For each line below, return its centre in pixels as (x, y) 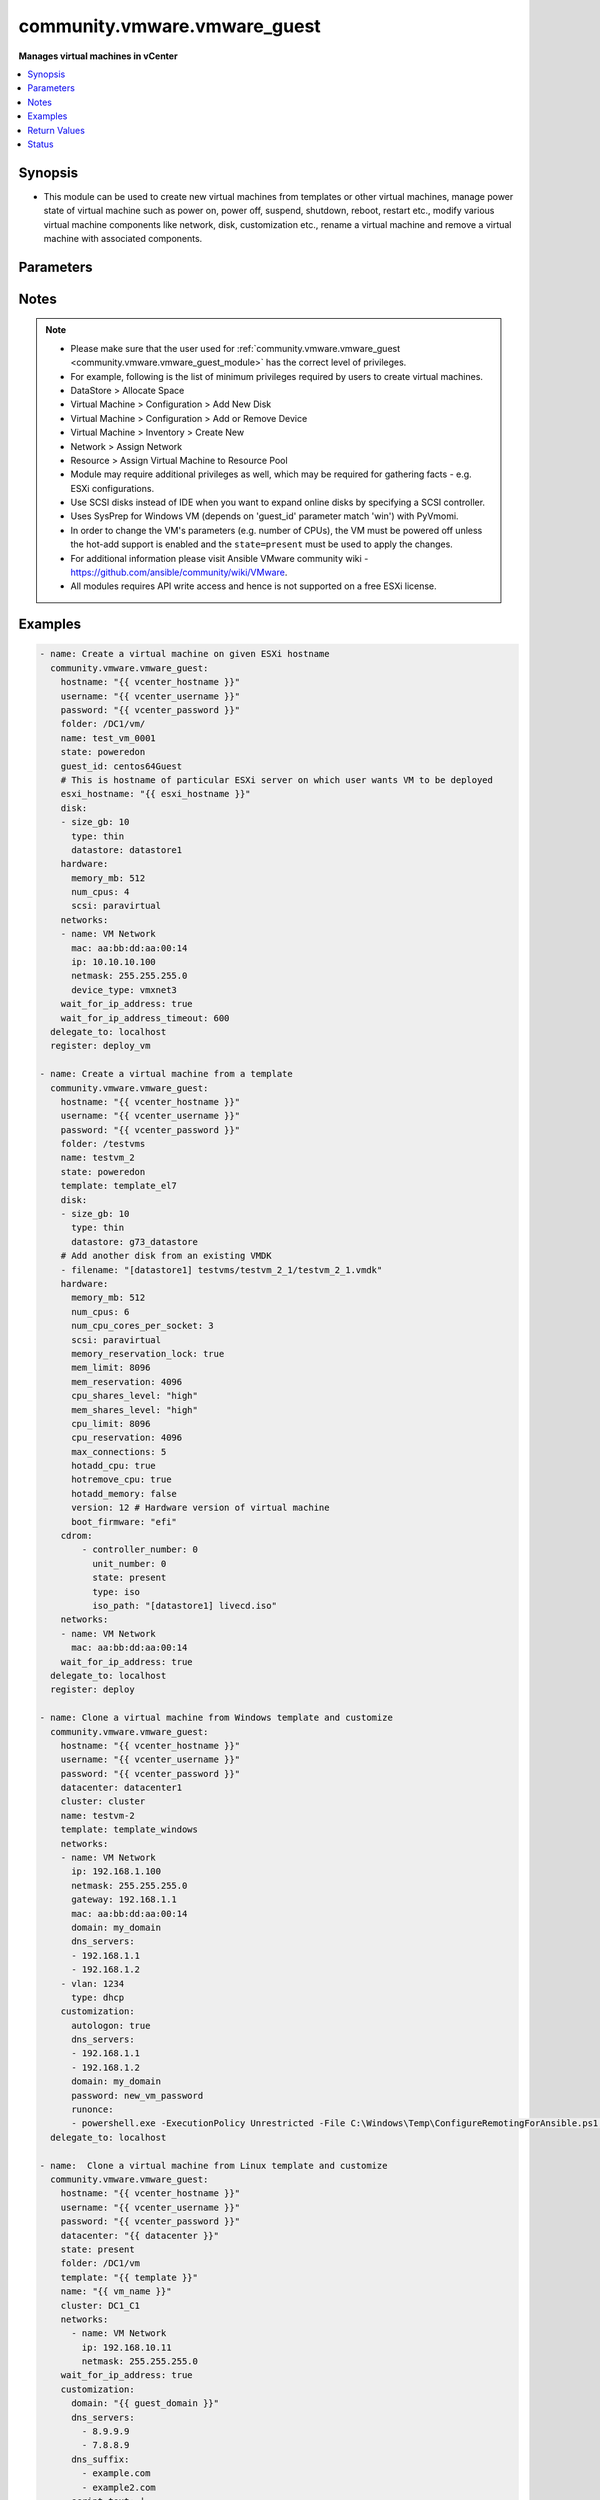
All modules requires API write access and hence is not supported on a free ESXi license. (253, 586)
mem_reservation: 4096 (127, 1381)
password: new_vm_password (137, 2095)
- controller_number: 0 (140, 1549)
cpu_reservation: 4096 (127, 1438)
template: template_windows (129, 1829)
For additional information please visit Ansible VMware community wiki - (219, 558)
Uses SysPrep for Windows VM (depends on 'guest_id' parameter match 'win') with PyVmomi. (264, 516)
